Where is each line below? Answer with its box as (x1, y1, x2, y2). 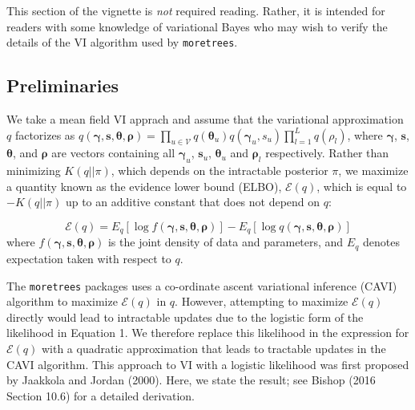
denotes (362, 233, 400, 250)
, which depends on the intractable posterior (111, 162, 328, 179)
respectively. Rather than (265, 144, 389, 161)
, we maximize (338, 162, 409, 179)
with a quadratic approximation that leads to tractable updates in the (41, 339, 386, 356)
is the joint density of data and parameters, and (107, 233, 344, 250)
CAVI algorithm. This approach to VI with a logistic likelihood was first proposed (6, 355, 409, 372)
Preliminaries (6, 73, 119, 98)
